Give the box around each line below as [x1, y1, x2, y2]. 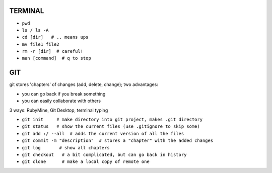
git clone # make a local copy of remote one [22, 159, 150, 164]
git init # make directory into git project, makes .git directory [22, 116, 203, 122]
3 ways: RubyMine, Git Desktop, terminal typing [9, 107, 108, 113]
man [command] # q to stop [22, 55, 92, 61]
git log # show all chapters [22, 145, 110, 150]
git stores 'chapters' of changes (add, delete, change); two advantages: [9, 81, 159, 88]
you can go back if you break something [22, 91, 106, 97]
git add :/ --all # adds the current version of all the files [22, 131, 184, 136]
